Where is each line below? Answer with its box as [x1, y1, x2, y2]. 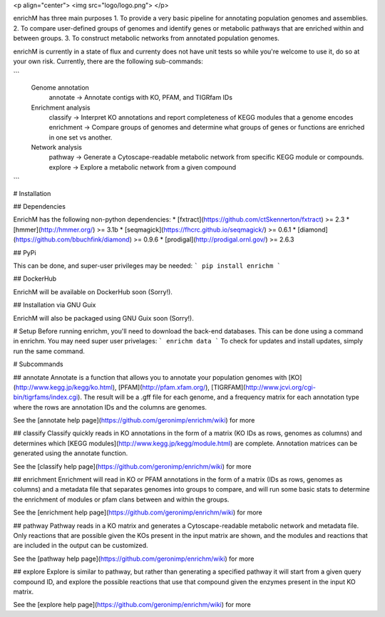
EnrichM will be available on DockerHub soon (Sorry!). [13, 287, 173, 296]
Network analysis [31, 143, 82, 152]
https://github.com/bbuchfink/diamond [15, 235, 130, 244]
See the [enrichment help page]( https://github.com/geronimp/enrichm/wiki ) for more [13, 508, 263, 517]
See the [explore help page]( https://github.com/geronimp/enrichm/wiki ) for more [13, 601, 251, 609]
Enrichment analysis [31, 103, 91, 112]
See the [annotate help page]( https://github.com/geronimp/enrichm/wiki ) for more [13, 416, 255, 425]
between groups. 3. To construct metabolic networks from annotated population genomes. [13, 34, 279, 43]
